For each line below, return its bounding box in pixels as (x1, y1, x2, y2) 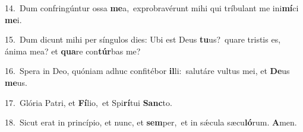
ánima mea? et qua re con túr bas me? (5, 44, 141, 57)
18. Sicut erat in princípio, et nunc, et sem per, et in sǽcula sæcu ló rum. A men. (5, 116, 297, 128)
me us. (5, 76, 27, 88)
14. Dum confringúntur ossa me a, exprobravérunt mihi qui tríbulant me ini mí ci (5, 2, 299, 14)
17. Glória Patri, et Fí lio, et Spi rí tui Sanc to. (5, 96, 172, 108)
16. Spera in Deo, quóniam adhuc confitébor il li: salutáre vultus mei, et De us (5, 65, 290, 77)
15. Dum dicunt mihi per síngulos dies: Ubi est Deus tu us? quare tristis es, (5, 33, 281, 46)
